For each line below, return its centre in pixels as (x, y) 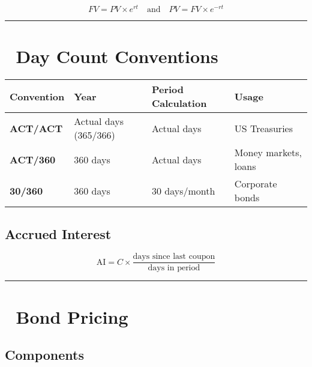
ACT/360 (33, 159)
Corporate (256, 184)
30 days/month (183, 190)
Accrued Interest (58, 233)
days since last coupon (174, 257)
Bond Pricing (72, 316)
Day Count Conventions (117, 56)
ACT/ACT (36, 128)
